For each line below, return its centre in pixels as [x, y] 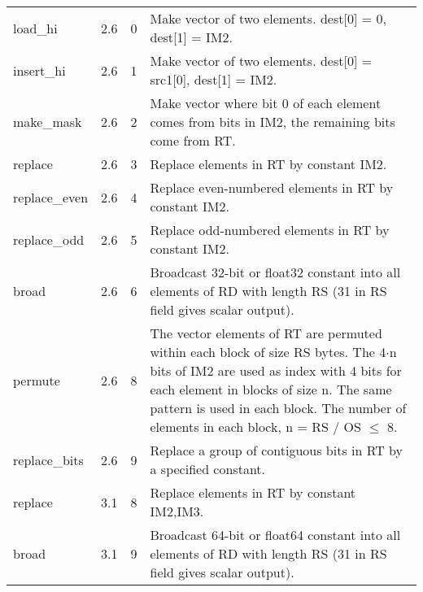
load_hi [35, 28]
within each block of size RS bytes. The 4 [268, 352]
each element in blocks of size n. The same [271, 389]
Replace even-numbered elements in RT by [272, 187]
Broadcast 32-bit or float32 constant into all [275, 272]
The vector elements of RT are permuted [266, 333]
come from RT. [193, 140]
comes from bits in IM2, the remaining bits [273, 122]
